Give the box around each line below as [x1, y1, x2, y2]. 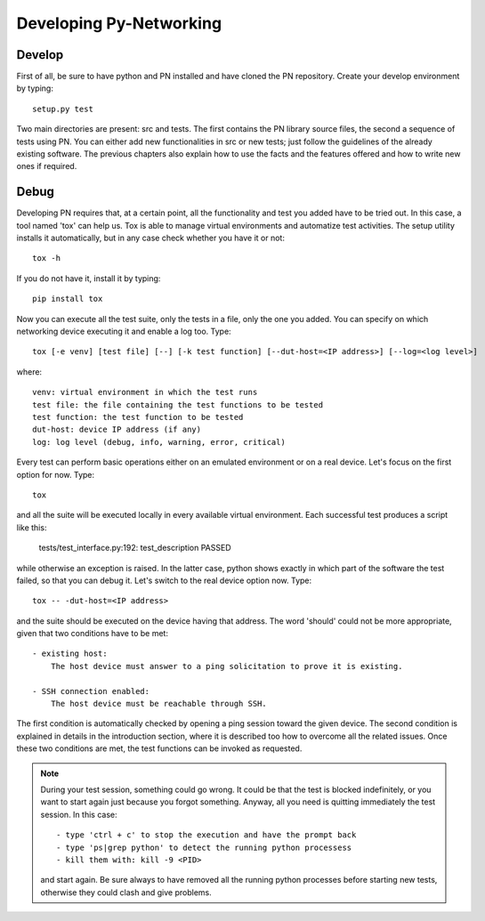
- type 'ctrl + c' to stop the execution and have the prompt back [56, 830, 357, 840]
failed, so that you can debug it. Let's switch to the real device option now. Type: [16, 575, 312, 586]
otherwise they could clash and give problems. [40, 886, 213, 898]
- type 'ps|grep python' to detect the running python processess [56, 842, 352, 852]
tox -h [32, 254, 61, 263]
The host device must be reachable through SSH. [50, 699, 267, 709]
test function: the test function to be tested [32, 412, 244, 422]
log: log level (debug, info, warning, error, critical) [32, 437, 287, 447]
